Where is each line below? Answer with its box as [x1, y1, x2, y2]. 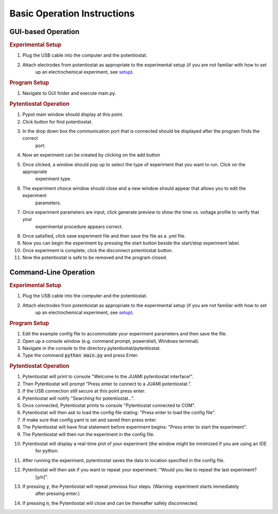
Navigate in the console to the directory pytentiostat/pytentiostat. [22, 345, 161, 351]
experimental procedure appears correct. [35, 223, 123, 229]
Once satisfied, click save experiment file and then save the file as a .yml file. [22, 233, 186, 239]
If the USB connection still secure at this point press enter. [22, 388, 146, 394]
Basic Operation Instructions [9, 8, 135, 19]
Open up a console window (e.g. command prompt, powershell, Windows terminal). [22, 338, 200, 344]
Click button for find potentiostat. [22, 118, 93, 125]
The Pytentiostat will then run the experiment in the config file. [22, 431, 155, 437]
